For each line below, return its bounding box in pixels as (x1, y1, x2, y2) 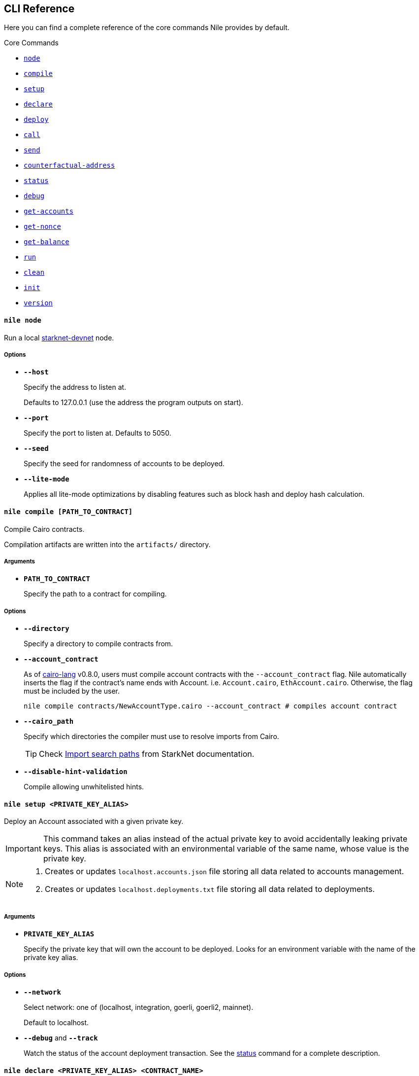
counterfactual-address (24, 161, 115, 170)
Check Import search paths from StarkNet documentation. (39, 749, 255, 759)
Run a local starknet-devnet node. (4, 333, 114, 342)
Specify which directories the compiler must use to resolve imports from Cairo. (24, 732, 279, 741)
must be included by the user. (24, 687, 120, 696)
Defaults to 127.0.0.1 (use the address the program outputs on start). (24, 398, 243, 407)
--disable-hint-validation (24, 768, 128, 776)
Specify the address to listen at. (24, 383, 127, 392)
